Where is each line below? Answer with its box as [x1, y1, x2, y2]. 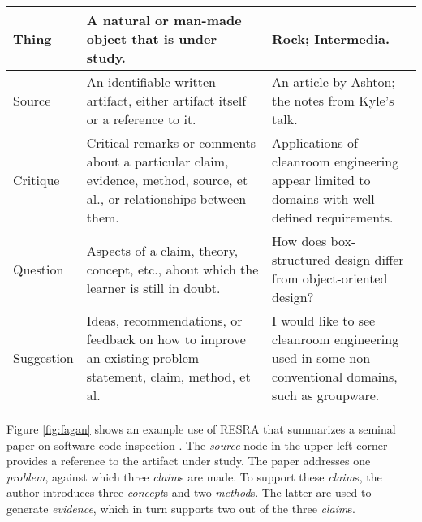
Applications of [272, 133, 358, 152]
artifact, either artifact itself [86, 91, 247, 110]
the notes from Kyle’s [272, 91, 394, 110]
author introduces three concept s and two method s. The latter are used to [6, 484, 372, 501]
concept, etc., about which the [86, 259, 259, 278]
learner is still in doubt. [86, 278, 221, 297]
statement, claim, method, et [86, 367, 251, 386]
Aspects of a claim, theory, [86, 240, 239, 260]
